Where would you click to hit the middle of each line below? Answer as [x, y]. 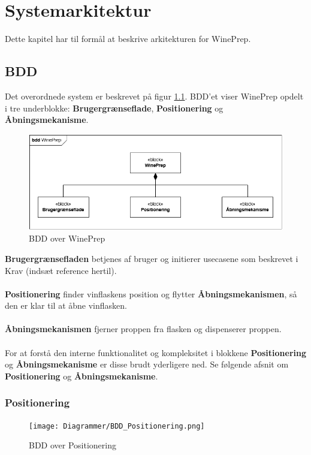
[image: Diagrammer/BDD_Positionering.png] [117, 426]
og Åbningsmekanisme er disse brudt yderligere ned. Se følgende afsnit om [147, 364]
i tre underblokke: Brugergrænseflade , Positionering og [114, 108]
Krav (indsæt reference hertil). [61, 270]
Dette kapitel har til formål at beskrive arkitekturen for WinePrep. [128, 39]
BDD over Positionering [73, 445]
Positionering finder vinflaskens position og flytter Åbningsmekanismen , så [151, 293]
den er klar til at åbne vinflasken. [66, 305]
